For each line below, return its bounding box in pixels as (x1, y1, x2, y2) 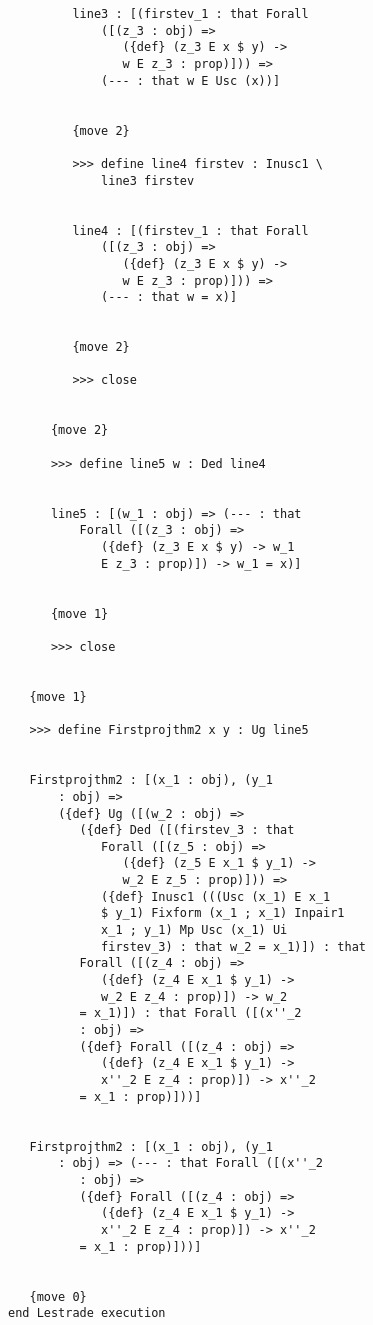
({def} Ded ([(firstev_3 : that (79, 823, 295, 838)
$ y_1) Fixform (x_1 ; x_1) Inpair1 (101, 906, 345, 921)
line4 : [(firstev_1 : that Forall (72, 223, 309, 238)
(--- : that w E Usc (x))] (101, 73, 281, 88)
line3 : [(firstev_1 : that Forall (72, 7, 309, 21)
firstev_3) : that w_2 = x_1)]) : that (101, 939, 366, 954)
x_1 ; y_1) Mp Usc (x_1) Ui (101, 923, 288, 938)
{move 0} (29, 1289, 87, 1304)
